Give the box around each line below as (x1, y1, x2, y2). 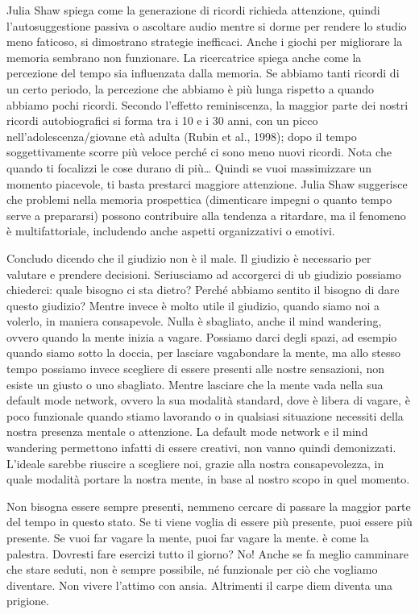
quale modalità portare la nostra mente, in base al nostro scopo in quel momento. (6, 471, 410, 487)
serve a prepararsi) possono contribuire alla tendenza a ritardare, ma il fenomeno (6, 206, 406, 223)
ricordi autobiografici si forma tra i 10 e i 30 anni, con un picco (6, 112, 318, 129)
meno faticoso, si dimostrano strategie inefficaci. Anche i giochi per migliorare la (6, 33, 403, 50)
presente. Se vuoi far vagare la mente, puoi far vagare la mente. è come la (6, 529, 369, 546)
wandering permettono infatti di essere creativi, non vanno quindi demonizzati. (6, 439, 396, 456)
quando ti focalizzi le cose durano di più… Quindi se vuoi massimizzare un (6, 159, 372, 176)
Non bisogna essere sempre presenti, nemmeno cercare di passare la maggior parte (6, 497, 411, 514)
